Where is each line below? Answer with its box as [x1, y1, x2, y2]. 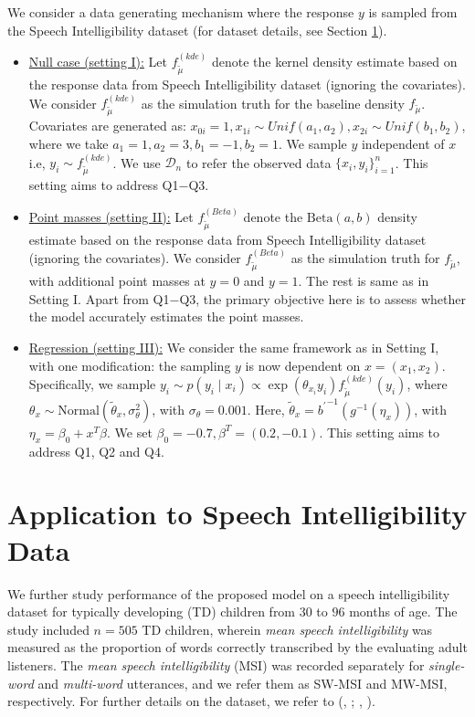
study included [7, 619, 90, 638]
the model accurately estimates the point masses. [28, 307, 304, 326]
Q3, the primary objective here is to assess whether [179, 289, 466, 308]
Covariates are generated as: [28, 116, 186, 135]
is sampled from [368, 3, 458, 21]
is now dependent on [245, 355, 361, 374]
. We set [107, 422, 153, 441]
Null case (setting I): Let [28, 52, 168, 70]
